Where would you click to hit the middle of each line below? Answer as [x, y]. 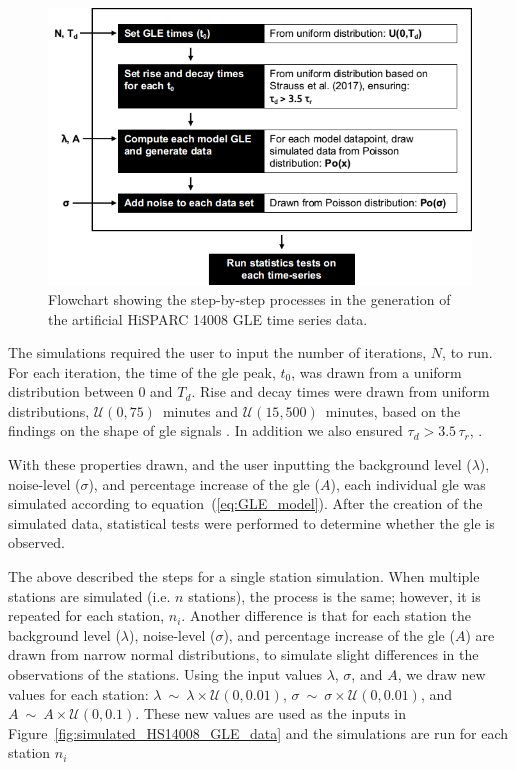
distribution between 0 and [90, 391]
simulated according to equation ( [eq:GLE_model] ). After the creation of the [245, 503]
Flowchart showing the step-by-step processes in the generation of [249, 298]
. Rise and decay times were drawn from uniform [340, 391]
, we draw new [441, 674]
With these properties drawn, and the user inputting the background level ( [240, 464]
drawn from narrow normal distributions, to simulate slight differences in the [243, 654]
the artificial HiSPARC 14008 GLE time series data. [208, 318]
